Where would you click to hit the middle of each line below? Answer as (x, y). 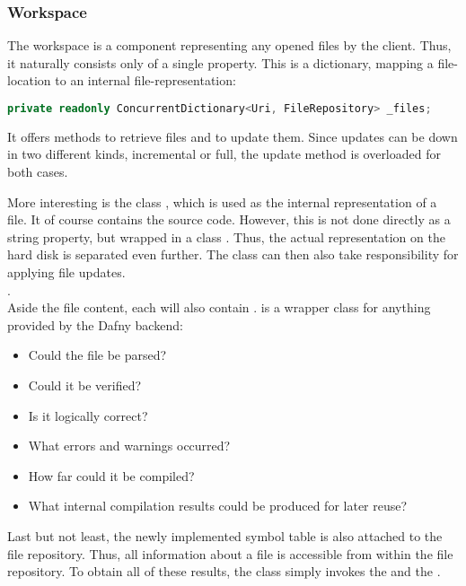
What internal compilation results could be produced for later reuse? (218, 506)
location (29, 80)
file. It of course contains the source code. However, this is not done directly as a (229, 219)
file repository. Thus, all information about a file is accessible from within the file (230, 553)
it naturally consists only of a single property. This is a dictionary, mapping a (220, 62)
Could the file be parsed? (97, 355)
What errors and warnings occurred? (129, 446)
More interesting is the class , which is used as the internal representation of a (222, 201)
